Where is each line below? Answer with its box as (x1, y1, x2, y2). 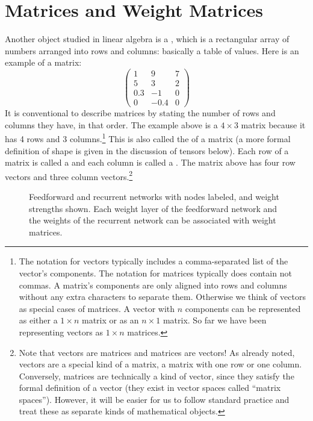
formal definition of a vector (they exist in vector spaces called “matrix (19, 381, 281, 394)
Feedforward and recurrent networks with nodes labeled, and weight (29, 190, 279, 202)
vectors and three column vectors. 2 (5, 168, 133, 182)
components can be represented (185, 302, 301, 314)
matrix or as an (81, 314, 139, 326)
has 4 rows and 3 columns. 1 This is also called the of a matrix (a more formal (5, 131, 291, 145)
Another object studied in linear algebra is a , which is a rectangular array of (5, 33, 290, 45)
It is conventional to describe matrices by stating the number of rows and (5, 107, 276, 119)
